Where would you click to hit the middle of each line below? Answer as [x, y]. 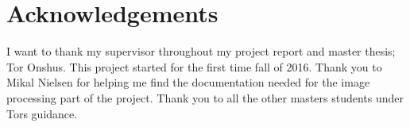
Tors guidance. [42, 113]
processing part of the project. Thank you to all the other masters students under [205, 97]
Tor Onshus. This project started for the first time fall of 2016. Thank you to [194, 66]
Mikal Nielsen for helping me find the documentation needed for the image [188, 82]
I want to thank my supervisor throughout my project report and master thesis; [201, 51]
